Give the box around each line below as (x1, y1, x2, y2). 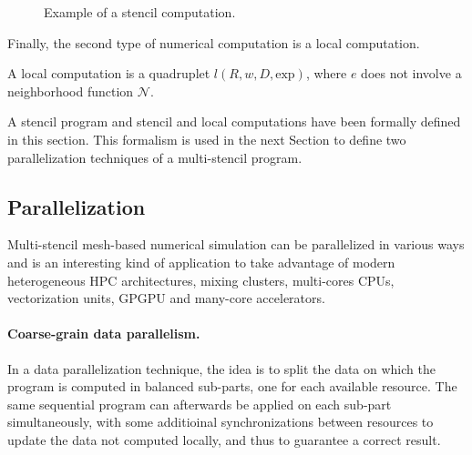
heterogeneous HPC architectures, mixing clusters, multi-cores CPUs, (7, 270, 395, 289)
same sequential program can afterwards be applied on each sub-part (7, 394, 392, 413)
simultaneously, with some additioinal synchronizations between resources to (7, 412, 434, 431)
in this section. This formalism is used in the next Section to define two (7, 129, 406, 148)
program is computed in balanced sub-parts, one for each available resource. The (7, 377, 457, 396)
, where (305, 64, 347, 83)
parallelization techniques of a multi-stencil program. (7, 147, 303, 167)
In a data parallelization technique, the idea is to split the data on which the (7, 359, 436, 378)
